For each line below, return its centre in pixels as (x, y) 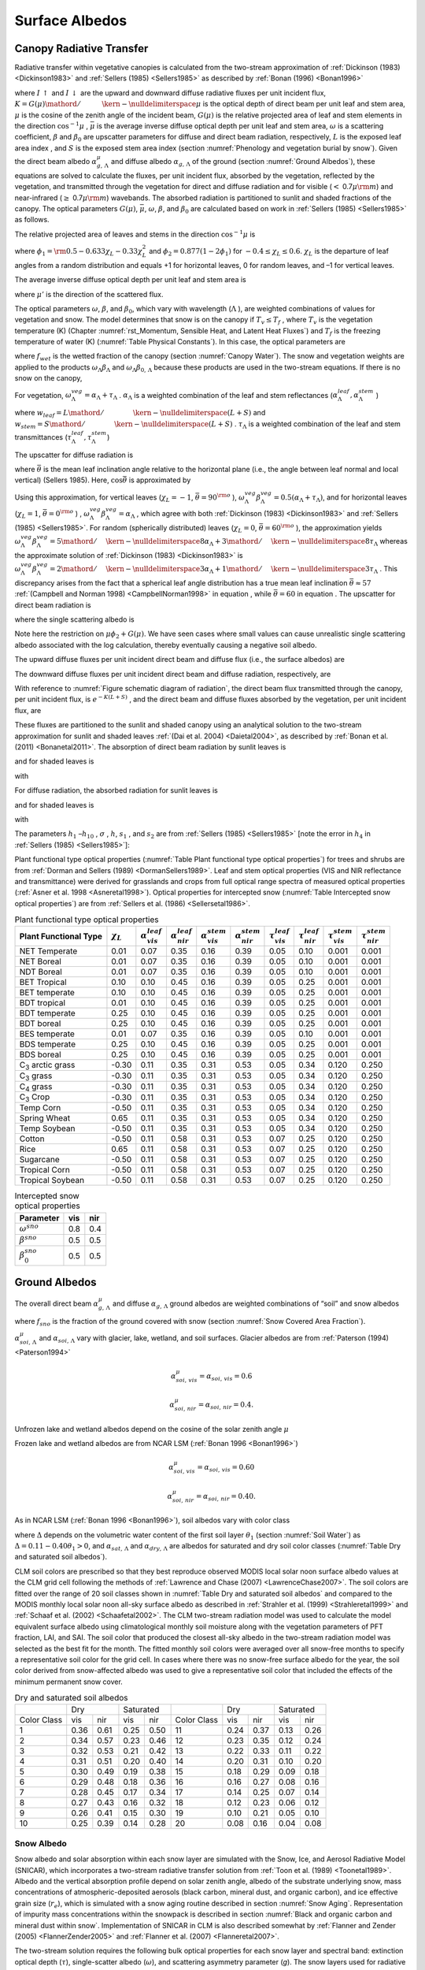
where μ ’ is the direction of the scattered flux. (89, 294)
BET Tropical (43, 982)
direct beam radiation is (53, 605)
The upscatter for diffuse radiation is (74, 455)
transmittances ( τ (43, 437)
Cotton (32, 1139)
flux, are (28, 710)
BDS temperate (48, 1044)
